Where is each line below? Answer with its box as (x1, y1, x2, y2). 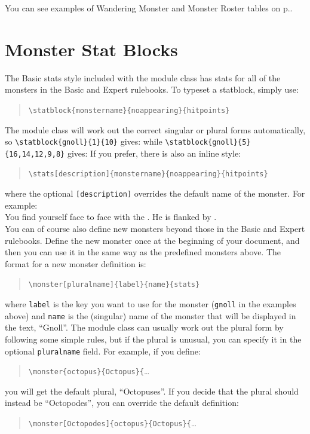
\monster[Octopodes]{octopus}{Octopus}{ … (28, 417, 197, 429)
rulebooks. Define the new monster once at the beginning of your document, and (5, 234, 300, 246)
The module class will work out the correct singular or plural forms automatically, (5, 123, 306, 136)
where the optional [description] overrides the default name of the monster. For (5, 187, 305, 200)
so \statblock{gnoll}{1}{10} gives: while (5, 135, 162, 148)
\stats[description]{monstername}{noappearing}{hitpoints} (28, 170, 268, 179)
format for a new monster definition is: (5, 257, 146, 270)
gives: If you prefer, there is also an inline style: (67, 146, 241, 159)
